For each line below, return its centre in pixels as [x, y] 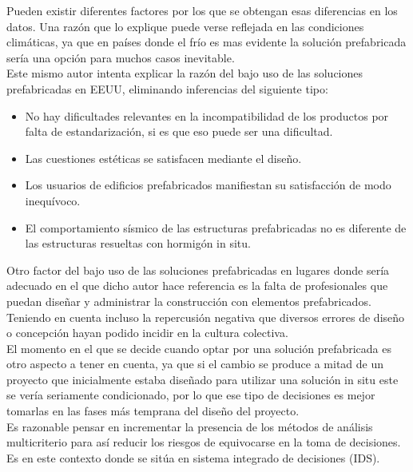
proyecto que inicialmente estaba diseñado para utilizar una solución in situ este [203, 379]
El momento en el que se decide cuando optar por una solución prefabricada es [199, 348]
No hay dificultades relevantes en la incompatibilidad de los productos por [207, 115]
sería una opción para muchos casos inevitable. [121, 57]
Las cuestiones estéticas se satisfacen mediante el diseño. [163, 158]
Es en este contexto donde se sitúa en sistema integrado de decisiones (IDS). [193, 457]
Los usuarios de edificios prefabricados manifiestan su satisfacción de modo [208, 185]
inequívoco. [53, 200]
